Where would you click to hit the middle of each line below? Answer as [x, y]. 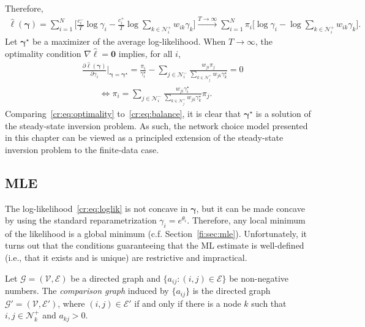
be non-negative [259, 278]
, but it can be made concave [250, 208]
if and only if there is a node [188, 303]
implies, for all [145, 53]
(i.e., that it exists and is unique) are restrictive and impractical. [126, 257]
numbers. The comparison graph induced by [87, 291]
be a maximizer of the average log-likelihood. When [129, 41]
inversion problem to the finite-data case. [82, 149]
